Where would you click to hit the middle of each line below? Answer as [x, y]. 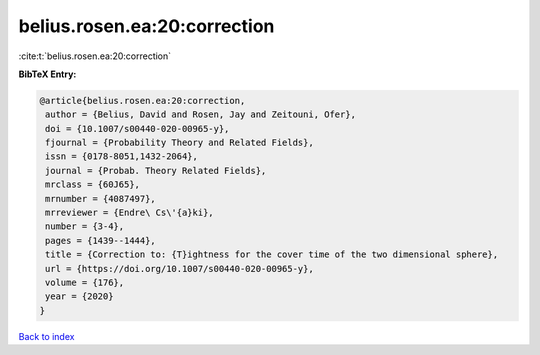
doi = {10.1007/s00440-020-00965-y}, [137, 128]
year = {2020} [79, 296]
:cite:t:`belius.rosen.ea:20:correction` [95, 56]
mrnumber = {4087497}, [101, 198]
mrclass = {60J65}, [92, 184]
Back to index [46, 336]
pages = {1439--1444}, [101, 240]
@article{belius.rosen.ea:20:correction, [142, 100]
